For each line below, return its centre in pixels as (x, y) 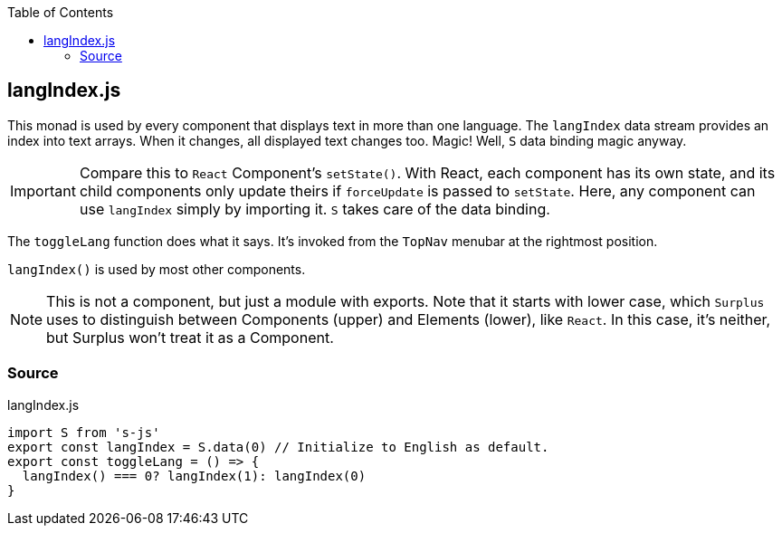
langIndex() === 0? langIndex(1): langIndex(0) (194, 476)
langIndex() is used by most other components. (157, 269)
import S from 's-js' (84, 432)
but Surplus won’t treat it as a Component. (190, 337)
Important (43, 190)
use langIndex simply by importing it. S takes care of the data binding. (315, 209)
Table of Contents (61, 12)
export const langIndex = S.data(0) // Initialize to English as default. (278, 447)
